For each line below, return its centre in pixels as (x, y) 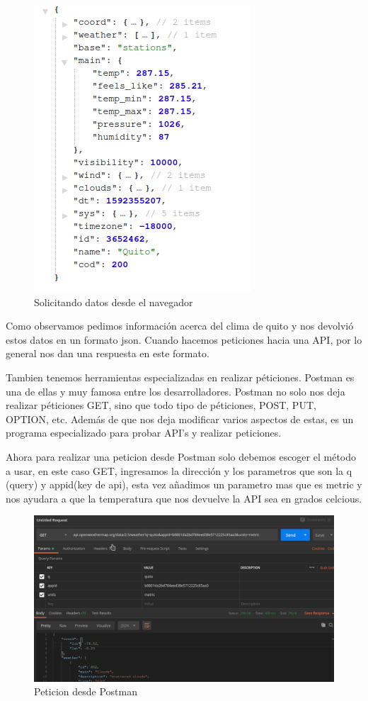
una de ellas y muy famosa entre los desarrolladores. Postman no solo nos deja (176, 391)
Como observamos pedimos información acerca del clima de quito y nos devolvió (180, 326)
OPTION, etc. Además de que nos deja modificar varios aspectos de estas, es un (180, 419)
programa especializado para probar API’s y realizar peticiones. (144, 433)
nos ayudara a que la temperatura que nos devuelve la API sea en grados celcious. (184, 498)
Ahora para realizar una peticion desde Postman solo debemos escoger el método (181, 456)
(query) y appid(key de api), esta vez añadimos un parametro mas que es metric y (184, 484)
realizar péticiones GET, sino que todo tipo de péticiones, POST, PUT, (161, 405)
